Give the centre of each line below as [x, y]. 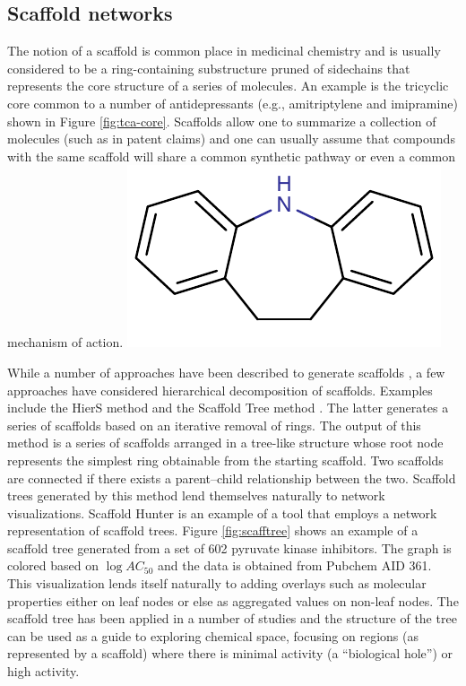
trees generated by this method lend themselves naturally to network [196, 495]
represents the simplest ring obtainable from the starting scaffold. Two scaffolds [225, 460]
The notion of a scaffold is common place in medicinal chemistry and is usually [224, 51]
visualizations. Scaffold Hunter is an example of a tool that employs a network [222, 512]
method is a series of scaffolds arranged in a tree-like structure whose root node [225, 443]
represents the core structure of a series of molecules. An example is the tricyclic [228, 86]
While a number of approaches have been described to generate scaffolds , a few [226, 372]
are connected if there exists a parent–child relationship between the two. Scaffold [232, 478]
